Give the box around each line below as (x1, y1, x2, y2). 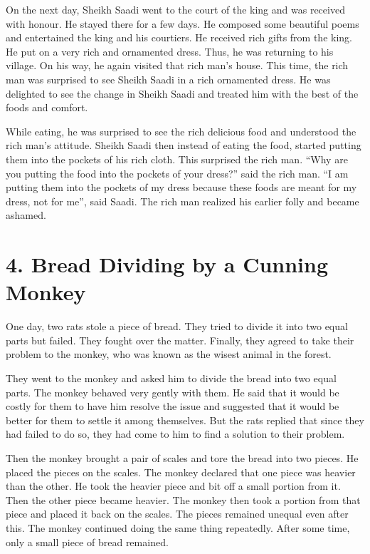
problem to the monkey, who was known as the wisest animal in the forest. (6, 347, 332, 361)
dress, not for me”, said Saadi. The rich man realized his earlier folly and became (6, 193, 359, 208)
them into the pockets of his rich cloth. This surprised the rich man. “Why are (6, 151, 348, 166)
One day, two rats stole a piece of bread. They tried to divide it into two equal (6, 319, 348, 334)
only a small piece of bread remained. (6, 534, 169, 549)
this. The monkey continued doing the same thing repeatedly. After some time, (6, 520, 350, 535)
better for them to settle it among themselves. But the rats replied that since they (6, 412, 364, 427)
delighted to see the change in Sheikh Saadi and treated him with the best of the (6, 86, 359, 101)
